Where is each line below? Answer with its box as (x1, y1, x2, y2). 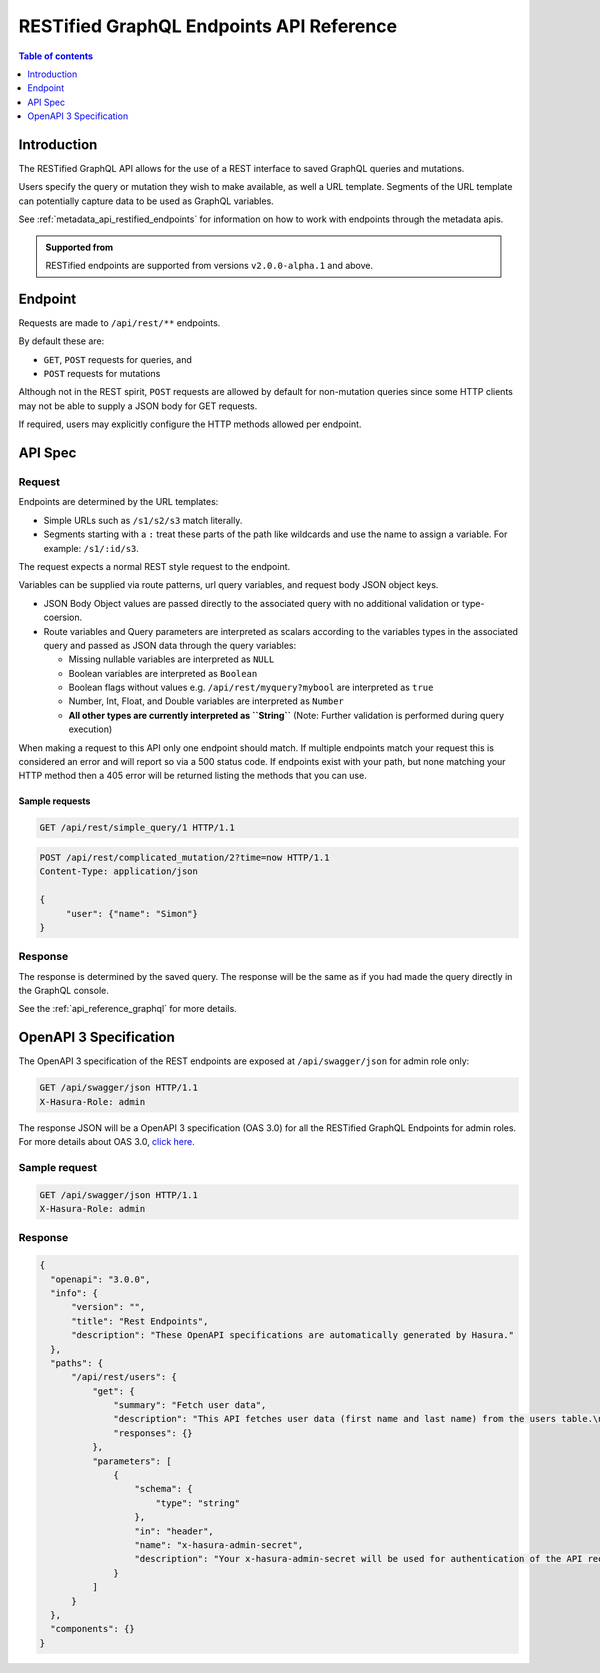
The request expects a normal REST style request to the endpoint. (18, 560, 291, 572)
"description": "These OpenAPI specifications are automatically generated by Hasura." (71, 1330, 515, 1341)
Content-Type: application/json (39, 866, 199, 877)
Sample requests (18, 795, 91, 807)
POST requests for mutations (43, 368, 161, 380)
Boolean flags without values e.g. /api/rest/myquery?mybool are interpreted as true (68, 681, 434, 694)
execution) (68, 723, 113, 735)
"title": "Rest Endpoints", (71, 1315, 209, 1327)
